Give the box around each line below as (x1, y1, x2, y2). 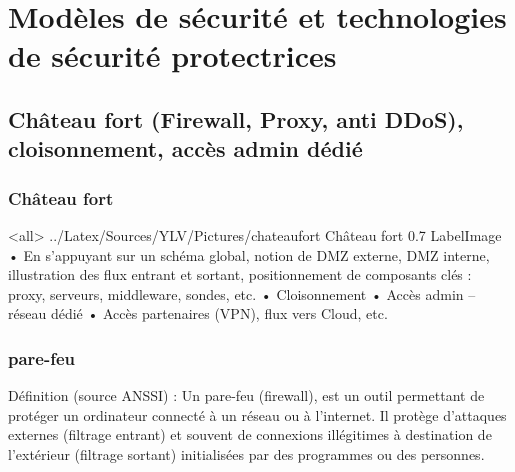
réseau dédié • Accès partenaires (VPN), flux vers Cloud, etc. (8, 303, 388, 324)
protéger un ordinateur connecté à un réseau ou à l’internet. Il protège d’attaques (8, 404, 507, 425)
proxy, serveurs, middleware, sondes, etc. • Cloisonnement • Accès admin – (8, 283, 476, 304)
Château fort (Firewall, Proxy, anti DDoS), (8, 103, 464, 134)
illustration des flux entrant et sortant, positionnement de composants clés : (8, 264, 472, 285)
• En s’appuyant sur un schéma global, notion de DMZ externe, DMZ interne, (8, 244, 490, 265)
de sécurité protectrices (8, 35, 337, 76)
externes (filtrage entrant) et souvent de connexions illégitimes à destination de (8, 424, 492, 445)
